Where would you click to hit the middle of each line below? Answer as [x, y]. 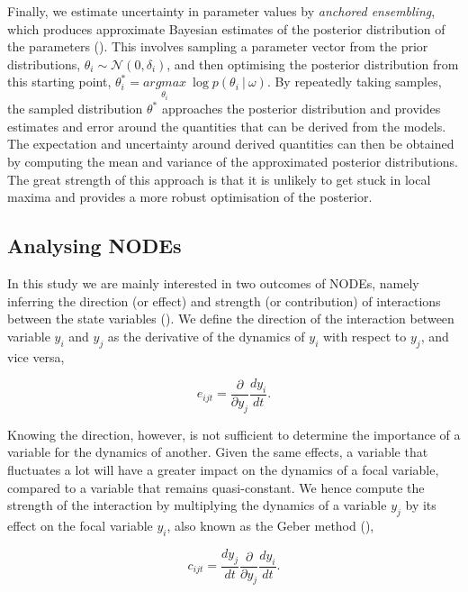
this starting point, [59, 82]
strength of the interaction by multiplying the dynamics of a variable [197, 505]
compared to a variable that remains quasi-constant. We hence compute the [216, 487]
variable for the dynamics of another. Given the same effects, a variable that [218, 452]
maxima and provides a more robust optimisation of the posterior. [190, 197]
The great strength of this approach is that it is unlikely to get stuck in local [219, 179]
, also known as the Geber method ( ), [270, 525]
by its [421, 505]
